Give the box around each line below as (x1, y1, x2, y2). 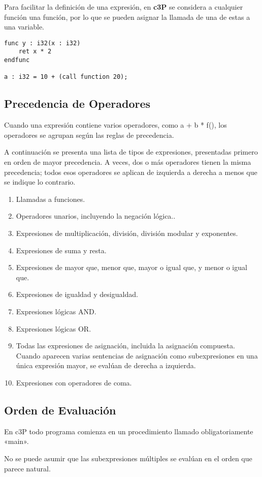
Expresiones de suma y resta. (16, 245, 107, 255)
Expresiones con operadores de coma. (16, 377, 132, 387)
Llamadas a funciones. (16, 193, 85, 204)
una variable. (4, 21, 45, 32)
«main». (4, 436, 29, 446)
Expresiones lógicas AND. (16, 306, 96, 316)
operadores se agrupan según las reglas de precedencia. (4, 129, 174, 140)
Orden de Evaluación (4, 402, 116, 418)
